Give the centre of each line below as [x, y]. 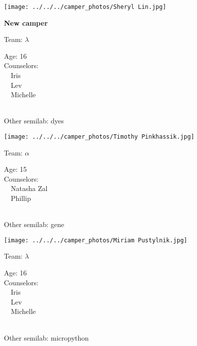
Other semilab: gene [34, 224]
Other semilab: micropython [47, 337]
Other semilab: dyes [34, 121]
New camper [26, 22]
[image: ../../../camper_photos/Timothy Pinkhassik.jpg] [99, 137]
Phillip [21, 198]
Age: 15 [16, 169]
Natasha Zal [29, 188]
